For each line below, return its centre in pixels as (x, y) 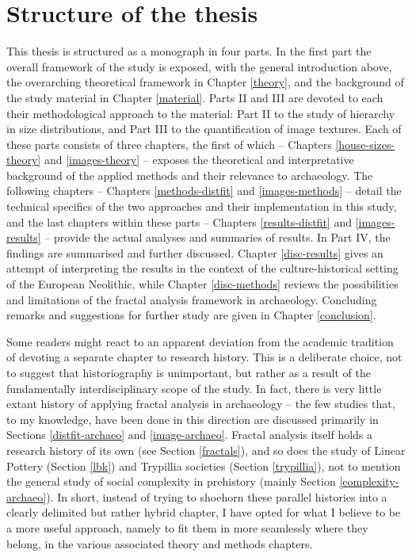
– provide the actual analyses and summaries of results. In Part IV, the (217, 237)
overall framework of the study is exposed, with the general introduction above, (199, 66)
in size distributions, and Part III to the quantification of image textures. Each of (204, 129)
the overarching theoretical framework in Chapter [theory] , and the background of (205, 82)
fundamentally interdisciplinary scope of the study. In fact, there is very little (194, 388)
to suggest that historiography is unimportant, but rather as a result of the (189, 372)
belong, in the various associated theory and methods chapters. (160, 543)
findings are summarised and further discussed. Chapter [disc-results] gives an (195, 252)
